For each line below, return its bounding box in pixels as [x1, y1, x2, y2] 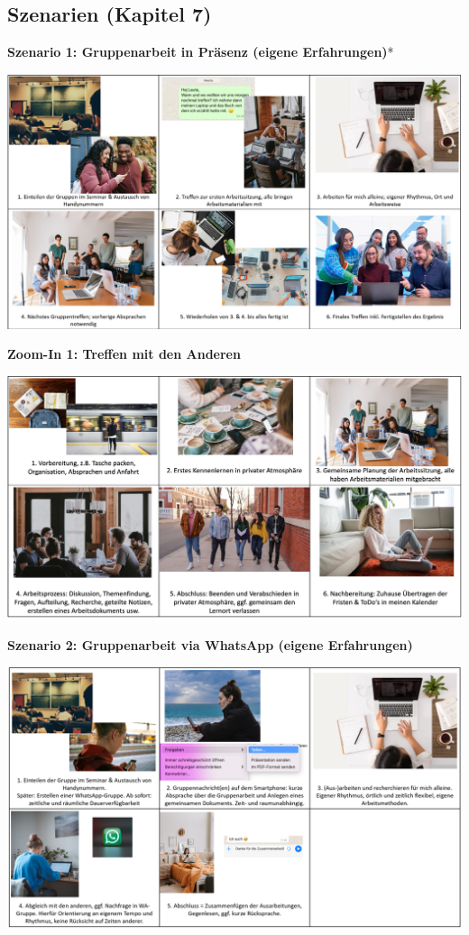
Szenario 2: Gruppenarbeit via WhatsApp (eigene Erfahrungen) [7, 635, 413, 654]
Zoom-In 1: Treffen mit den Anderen [7, 344, 241, 363]
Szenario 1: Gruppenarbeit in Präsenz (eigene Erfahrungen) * [7, 42, 394, 61]
